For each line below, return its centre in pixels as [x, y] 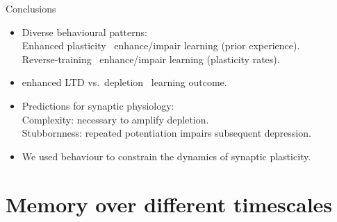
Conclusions [31, 8]
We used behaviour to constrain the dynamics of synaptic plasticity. [166, 156]
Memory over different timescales [169, 204]
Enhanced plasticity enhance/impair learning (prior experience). [161, 45]
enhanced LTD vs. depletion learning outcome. [124, 82]
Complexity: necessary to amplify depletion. [115, 119]
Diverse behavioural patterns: [84, 32]
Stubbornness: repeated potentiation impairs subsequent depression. [166, 133]
